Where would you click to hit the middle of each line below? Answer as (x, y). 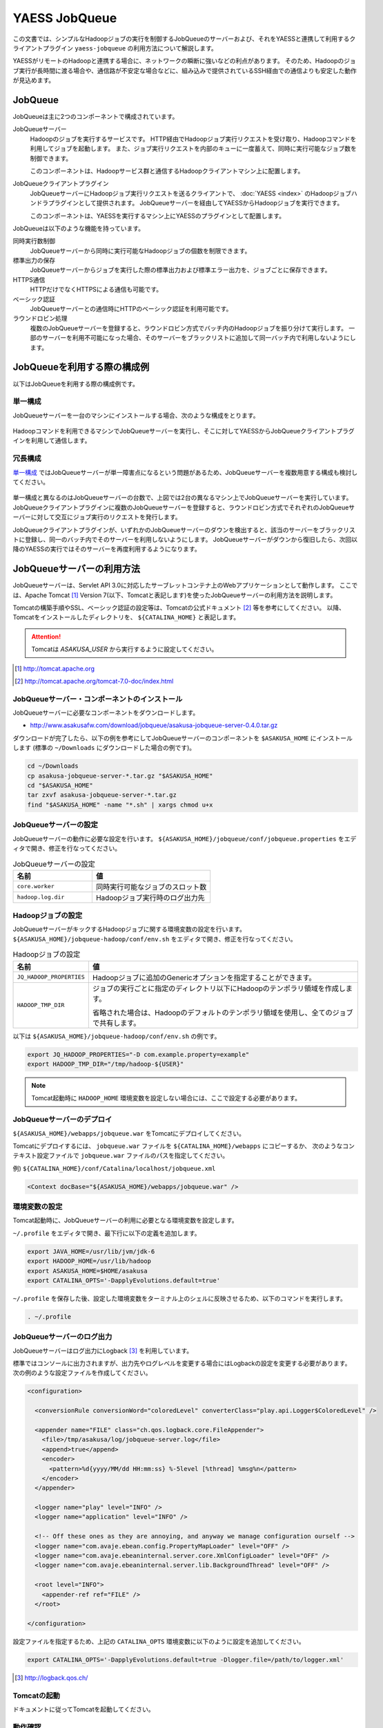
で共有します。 (116, 1023)
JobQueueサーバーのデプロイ (62, 1120)
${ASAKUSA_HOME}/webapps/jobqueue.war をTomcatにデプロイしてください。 (129, 1133)
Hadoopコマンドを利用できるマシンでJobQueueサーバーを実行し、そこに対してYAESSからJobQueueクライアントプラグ (184, 431)
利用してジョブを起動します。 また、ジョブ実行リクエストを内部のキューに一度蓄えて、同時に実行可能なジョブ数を (193, 149)
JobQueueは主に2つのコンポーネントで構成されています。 (96, 117)
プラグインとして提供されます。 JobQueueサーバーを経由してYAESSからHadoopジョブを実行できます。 (196, 203)
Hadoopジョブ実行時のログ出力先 (150, 897)
